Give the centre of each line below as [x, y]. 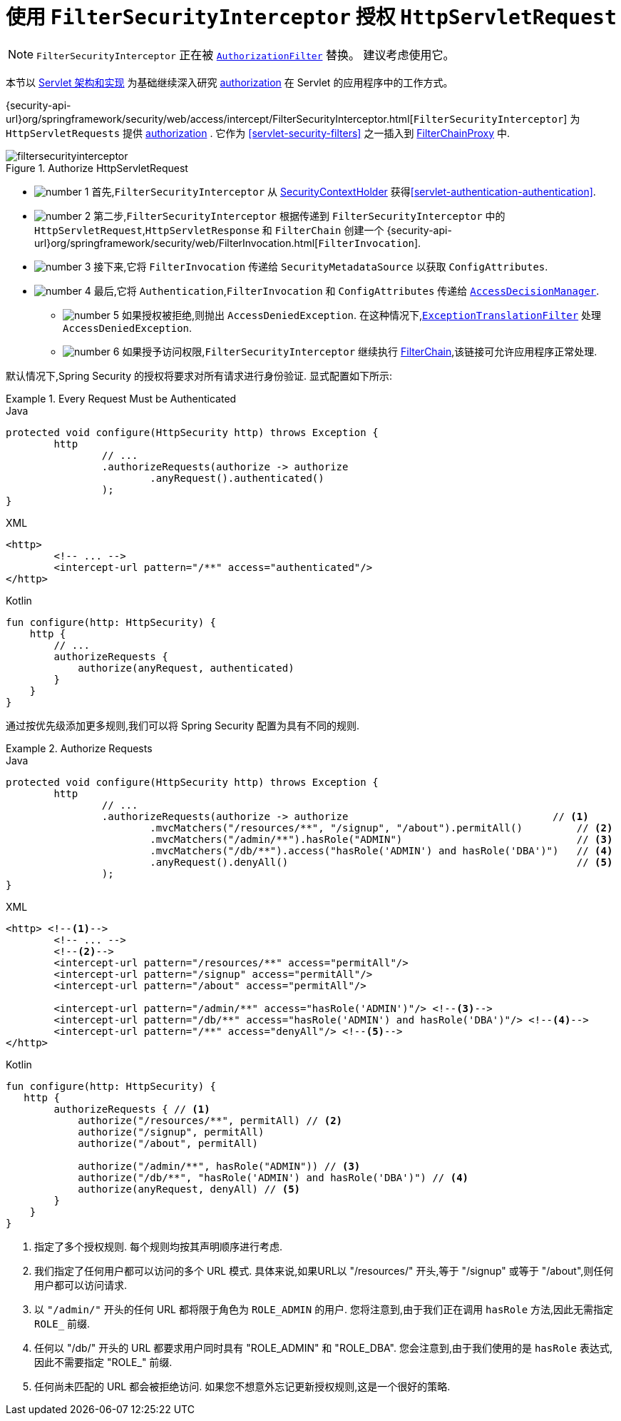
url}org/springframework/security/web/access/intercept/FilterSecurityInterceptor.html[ [210, 118]
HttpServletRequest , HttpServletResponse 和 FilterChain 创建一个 [209, 230]
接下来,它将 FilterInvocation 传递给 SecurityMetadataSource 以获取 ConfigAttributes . [321, 266]
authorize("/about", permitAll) [168, 1143]
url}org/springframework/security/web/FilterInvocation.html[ [176, 243]
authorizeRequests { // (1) [132, 1109]
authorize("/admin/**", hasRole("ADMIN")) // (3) [219, 1166]
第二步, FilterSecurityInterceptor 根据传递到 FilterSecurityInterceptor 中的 [299, 216]
